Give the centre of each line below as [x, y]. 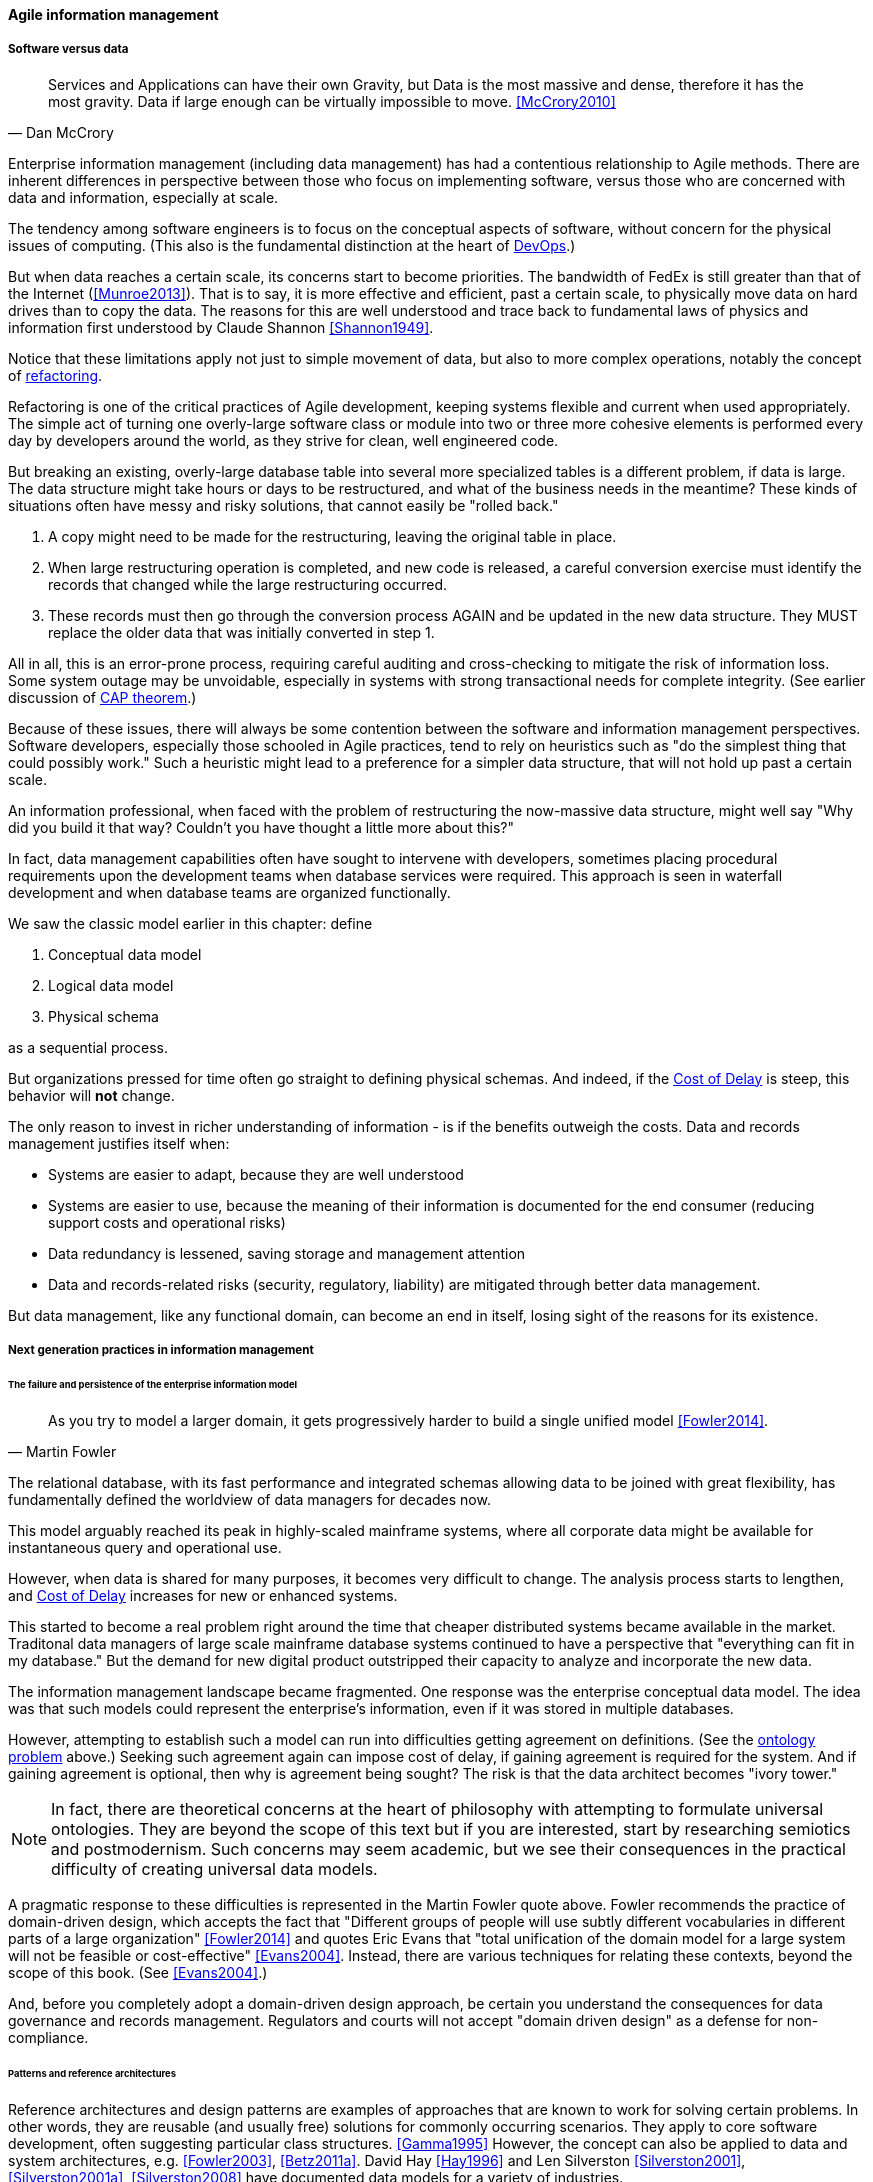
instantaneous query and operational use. [145, 1547]
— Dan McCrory [61, 132]
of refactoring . [55, 375]
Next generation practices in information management [161, 1350]
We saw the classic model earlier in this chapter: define [190, 923]
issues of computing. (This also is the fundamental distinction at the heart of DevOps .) [292, 245]
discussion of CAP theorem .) [102, 697]
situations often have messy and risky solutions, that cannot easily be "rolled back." [283, 505]
